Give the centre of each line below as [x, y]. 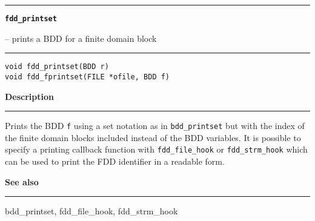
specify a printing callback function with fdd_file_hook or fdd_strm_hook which [156, 149]
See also [22, 181]
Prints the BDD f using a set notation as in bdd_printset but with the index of [155, 126]
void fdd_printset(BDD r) [57, 67]
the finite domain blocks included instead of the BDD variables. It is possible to [153, 137]
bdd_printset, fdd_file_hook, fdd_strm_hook [91, 211]
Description [30, 96]
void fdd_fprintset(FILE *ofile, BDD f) [88, 77]
